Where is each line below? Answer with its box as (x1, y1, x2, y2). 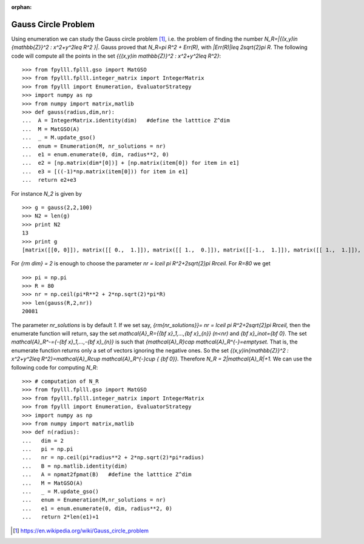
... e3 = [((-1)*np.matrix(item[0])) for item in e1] (22, 168, 189, 175)
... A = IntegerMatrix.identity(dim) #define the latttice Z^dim (22, 117, 230, 124)
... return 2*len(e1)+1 (22, 514, 99, 520)
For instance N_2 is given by (11, 190, 82, 197)
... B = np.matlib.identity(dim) (22, 462, 128, 469)
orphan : (11, 4, 32, 10)
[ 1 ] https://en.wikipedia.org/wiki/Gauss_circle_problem (13, 527, 149, 534)
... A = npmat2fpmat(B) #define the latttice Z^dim (22, 471, 192, 478)
